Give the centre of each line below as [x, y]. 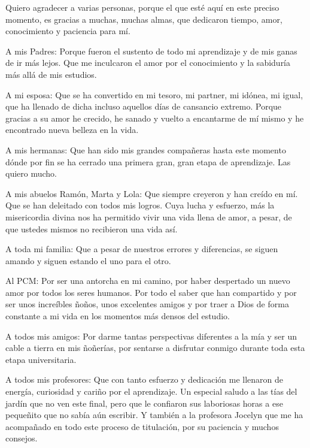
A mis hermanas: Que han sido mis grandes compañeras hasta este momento [146, 149]
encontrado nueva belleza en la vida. [72, 130]
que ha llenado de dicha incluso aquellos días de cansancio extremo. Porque [144, 106]
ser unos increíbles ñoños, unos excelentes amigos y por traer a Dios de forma [147, 304]
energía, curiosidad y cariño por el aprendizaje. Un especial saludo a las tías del [151, 391]
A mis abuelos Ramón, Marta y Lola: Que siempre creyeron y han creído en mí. [152, 193]
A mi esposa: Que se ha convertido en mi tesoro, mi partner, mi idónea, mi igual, [154, 94]
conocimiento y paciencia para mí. [68, 31]
